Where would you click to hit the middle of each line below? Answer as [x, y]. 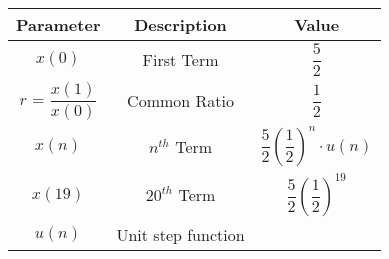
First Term [180, 59]
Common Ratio [180, 101]
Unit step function [180, 234]
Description [180, 24]
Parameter [58, 24]
